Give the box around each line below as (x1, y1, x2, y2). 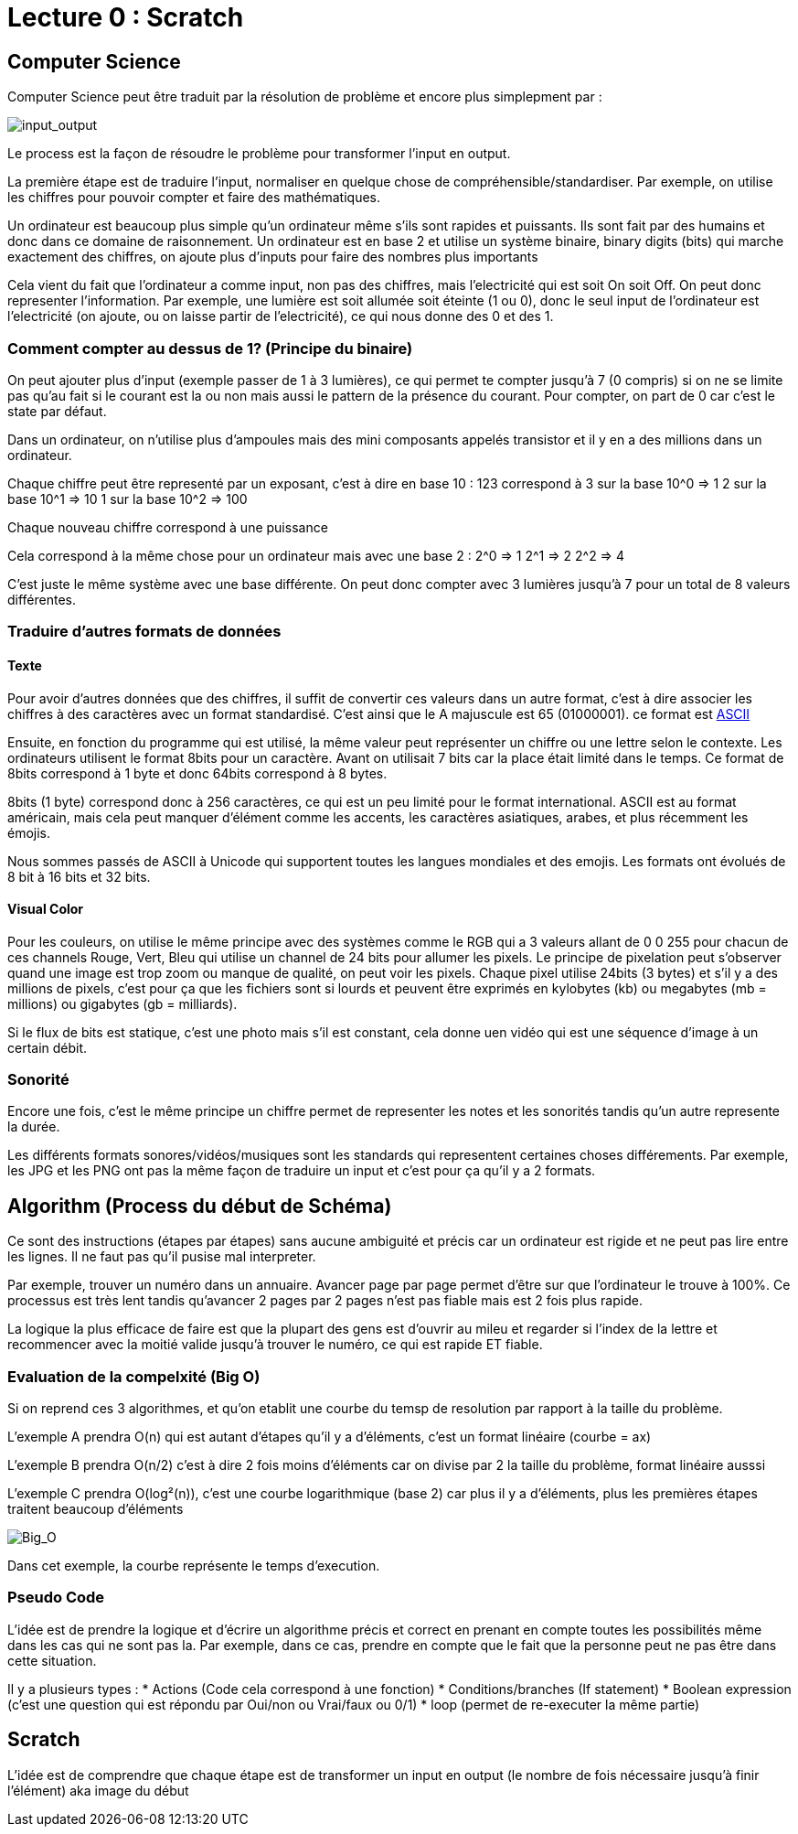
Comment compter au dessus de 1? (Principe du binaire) (7, 338, 413, 358)
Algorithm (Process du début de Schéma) (7, 1194, 392, 1217)
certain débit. (7, 1039, 88, 1056)
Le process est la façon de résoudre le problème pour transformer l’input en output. (7, 145, 511, 162)
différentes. (7, 591, 77, 607)
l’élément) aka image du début (7, 1782, 189, 1798)
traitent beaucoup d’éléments (7, 1501, 184, 1518)
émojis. (7, 824, 51, 841)
